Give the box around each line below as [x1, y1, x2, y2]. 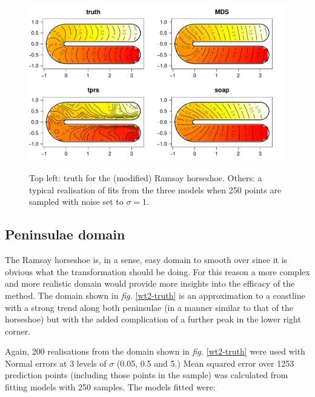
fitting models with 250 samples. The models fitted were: [5, 381, 216, 393]
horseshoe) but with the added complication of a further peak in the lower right [5, 313, 301, 325]
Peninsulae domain [5, 225, 125, 244]
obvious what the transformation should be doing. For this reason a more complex [5, 265, 310, 278]
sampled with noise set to [29, 195, 124, 208]
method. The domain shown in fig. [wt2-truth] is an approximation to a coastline [5, 289, 305, 301]
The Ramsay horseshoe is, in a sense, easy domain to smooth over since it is [5, 253, 288, 266]
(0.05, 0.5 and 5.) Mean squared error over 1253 [116, 356, 294, 369]
